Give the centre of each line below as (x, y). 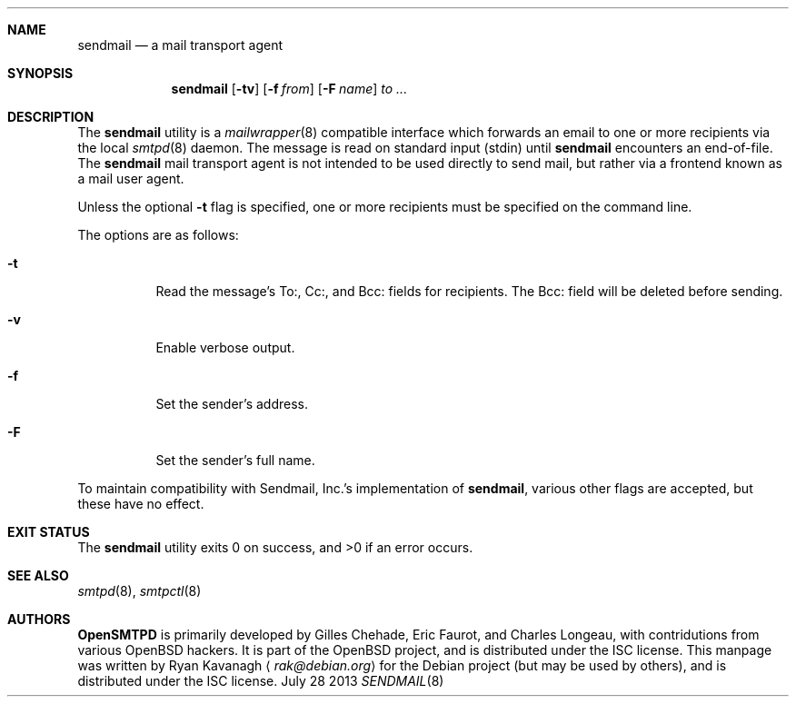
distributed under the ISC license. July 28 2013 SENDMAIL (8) (261, 681)
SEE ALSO (38, 575)
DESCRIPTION (51, 117)
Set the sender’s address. (232, 404)
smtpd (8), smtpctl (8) (139, 591)
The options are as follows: (158, 235)
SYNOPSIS (40, 73)
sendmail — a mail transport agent (180, 45)
